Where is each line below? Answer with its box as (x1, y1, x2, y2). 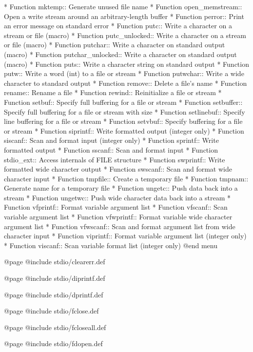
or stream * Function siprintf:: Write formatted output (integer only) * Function (4, 125, 244, 136)
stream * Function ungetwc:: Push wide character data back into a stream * (4, 192, 231, 202)
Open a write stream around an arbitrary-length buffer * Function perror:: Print (4, 11, 244, 21)
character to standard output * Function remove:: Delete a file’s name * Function (4, 78, 247, 88)
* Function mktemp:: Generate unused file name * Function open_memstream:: (4, 1, 242, 11)
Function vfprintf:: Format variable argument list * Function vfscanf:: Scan (4, 202, 228, 212)
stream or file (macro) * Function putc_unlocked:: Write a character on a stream (4, 30, 246, 40)
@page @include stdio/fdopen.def (4, 338, 103, 349)
